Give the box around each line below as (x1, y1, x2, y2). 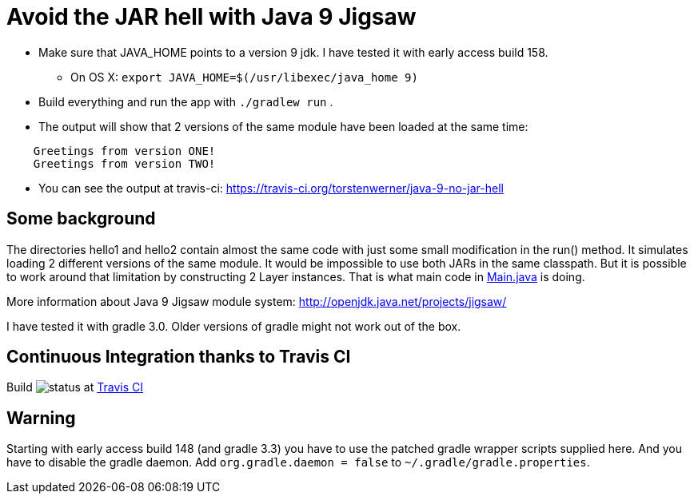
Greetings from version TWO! (33, 157, 216, 170)
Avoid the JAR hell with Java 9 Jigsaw (6, 3, 417, 30)
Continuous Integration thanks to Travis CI (6, 347, 351, 367)
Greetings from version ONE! (33, 144, 216, 157)
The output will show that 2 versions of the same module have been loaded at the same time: (38, 119, 528, 133)
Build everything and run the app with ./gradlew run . (38, 94, 333, 109)
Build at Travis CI (6, 380, 143, 395)
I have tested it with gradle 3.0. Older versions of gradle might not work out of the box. (6, 319, 461, 333)
